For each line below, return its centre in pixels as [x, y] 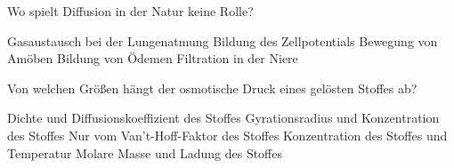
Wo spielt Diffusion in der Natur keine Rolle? [130, 11]
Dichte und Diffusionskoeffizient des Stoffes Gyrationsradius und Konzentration [223, 118]
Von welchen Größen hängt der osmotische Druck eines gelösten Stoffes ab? [212, 88]
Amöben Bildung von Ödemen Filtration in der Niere [153, 58]
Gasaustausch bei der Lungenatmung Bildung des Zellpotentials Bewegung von [223, 40]
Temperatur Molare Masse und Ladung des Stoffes [145, 152]
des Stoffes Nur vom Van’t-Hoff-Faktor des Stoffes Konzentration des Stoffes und [227, 135]
